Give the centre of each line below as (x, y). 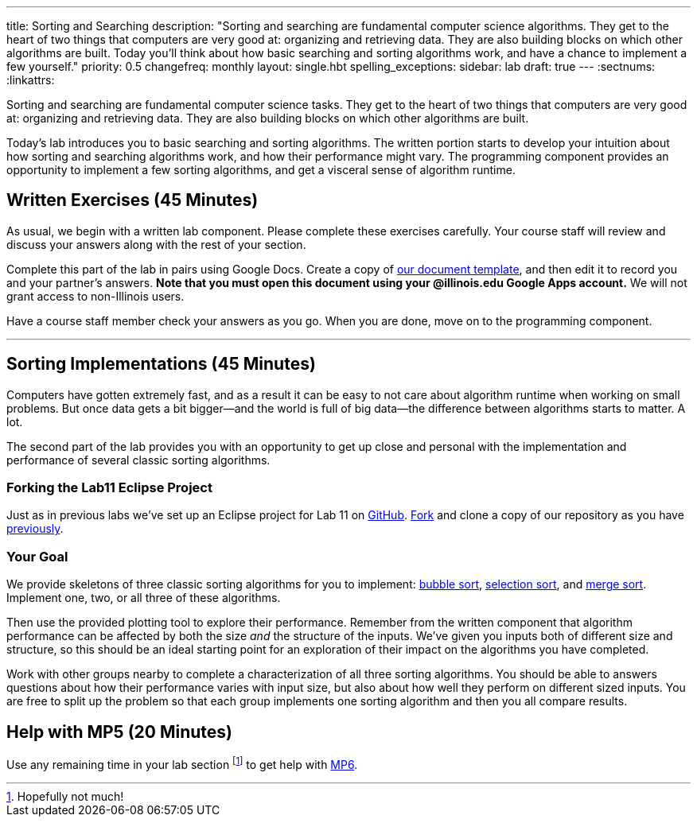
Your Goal (37, 556)
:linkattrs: (31, 80)
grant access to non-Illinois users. (95, 296)
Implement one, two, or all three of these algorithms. (144, 598)
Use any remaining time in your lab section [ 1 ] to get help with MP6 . (182, 763)
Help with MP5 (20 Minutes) (119, 732)
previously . (35, 529)
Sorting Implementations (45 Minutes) (161, 364)
